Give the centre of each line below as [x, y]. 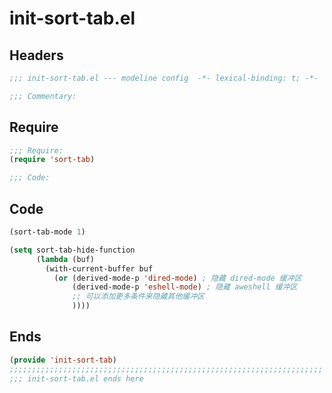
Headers [36, 55]
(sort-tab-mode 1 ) [47, 232]
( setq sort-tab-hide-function [72, 250]
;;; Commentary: [43, 96]
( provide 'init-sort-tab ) [63, 360]
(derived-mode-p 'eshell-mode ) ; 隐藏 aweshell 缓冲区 [185, 287]
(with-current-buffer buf [99, 268]
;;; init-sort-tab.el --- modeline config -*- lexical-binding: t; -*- [164, 78]
